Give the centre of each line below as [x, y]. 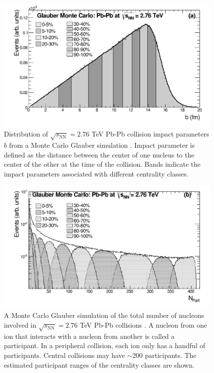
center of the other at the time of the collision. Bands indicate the [102, 164]
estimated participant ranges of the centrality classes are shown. [99, 364]
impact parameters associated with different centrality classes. [96, 173]
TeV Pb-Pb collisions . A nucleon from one [143, 325]
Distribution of [26, 134]
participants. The [170, 355]
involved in [20, 325]
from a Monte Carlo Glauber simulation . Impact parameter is [102, 145]
